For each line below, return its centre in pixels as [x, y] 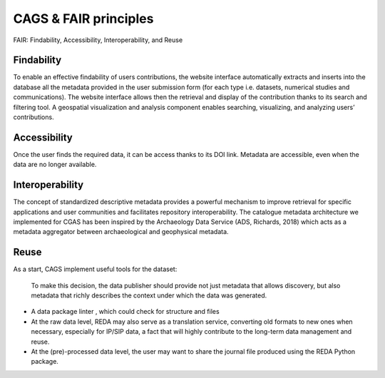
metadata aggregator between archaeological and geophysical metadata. [121, 232]
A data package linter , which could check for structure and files [125, 312]
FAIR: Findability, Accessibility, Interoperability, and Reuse [98, 40]
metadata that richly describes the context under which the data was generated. [149, 295]
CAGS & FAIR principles [83, 19]
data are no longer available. [55, 165]
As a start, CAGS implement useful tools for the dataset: [95, 269]
